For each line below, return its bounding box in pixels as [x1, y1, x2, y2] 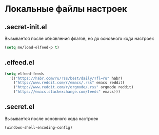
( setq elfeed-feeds [4, 71, 44, 76]
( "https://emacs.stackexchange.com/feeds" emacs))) [13, 89, 120, 94]
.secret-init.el [4, 23, 47, 31]
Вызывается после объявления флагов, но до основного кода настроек [4, 35, 154, 41]
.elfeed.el [4, 58, 35, 67]
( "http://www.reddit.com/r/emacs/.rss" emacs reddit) [13, 80, 125, 85]
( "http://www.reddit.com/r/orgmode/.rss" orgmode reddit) [13, 85, 134, 90]
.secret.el [4, 103, 35, 111]
